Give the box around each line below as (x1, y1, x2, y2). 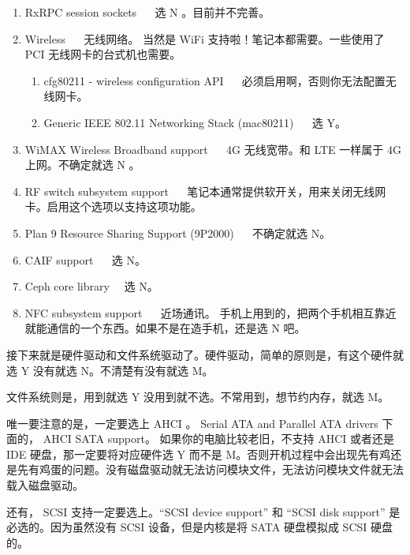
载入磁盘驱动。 (6, 477, 84, 493)
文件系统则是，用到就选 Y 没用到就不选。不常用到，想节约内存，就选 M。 (6, 388, 389, 405)
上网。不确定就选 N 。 (24, 156, 140, 173)
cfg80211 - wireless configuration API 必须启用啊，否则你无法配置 (43, 72, 386, 88)
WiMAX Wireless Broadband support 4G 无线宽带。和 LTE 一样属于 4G (24, 141, 401, 157)
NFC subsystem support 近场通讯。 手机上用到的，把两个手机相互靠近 (24, 304, 397, 321)
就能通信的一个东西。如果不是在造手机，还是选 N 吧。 (24, 320, 306, 336)
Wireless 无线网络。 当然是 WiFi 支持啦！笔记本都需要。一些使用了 (24, 30, 385, 47)
